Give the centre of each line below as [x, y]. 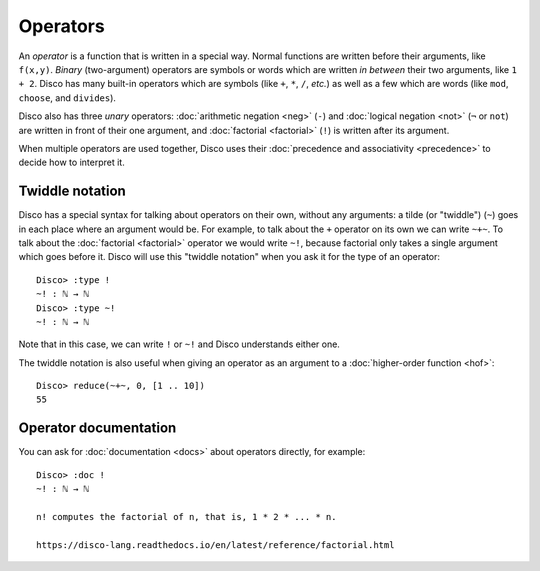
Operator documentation [97, 428]
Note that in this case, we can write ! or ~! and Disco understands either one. [179, 344]
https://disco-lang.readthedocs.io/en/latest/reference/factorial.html [215, 544]
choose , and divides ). [67, 97]
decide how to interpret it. [71, 162]
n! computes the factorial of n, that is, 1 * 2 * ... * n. [186, 516]
